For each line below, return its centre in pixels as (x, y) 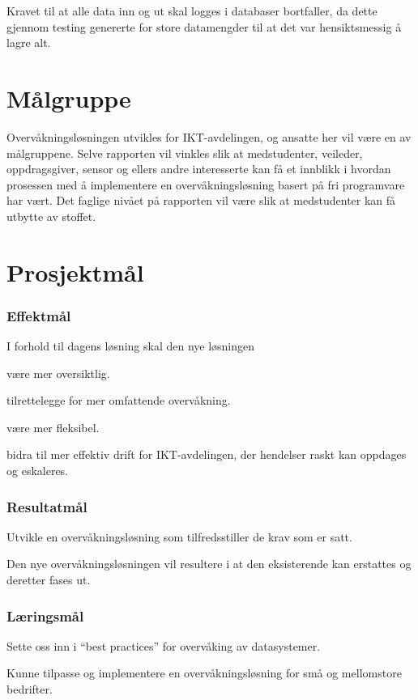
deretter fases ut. (49, 580)
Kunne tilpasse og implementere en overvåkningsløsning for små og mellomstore (204, 673)
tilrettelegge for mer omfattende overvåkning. (119, 400)
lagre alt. (29, 42)
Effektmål (39, 315)
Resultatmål (47, 506)
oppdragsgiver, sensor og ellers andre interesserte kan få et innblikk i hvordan (199, 169)
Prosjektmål (75, 272)
